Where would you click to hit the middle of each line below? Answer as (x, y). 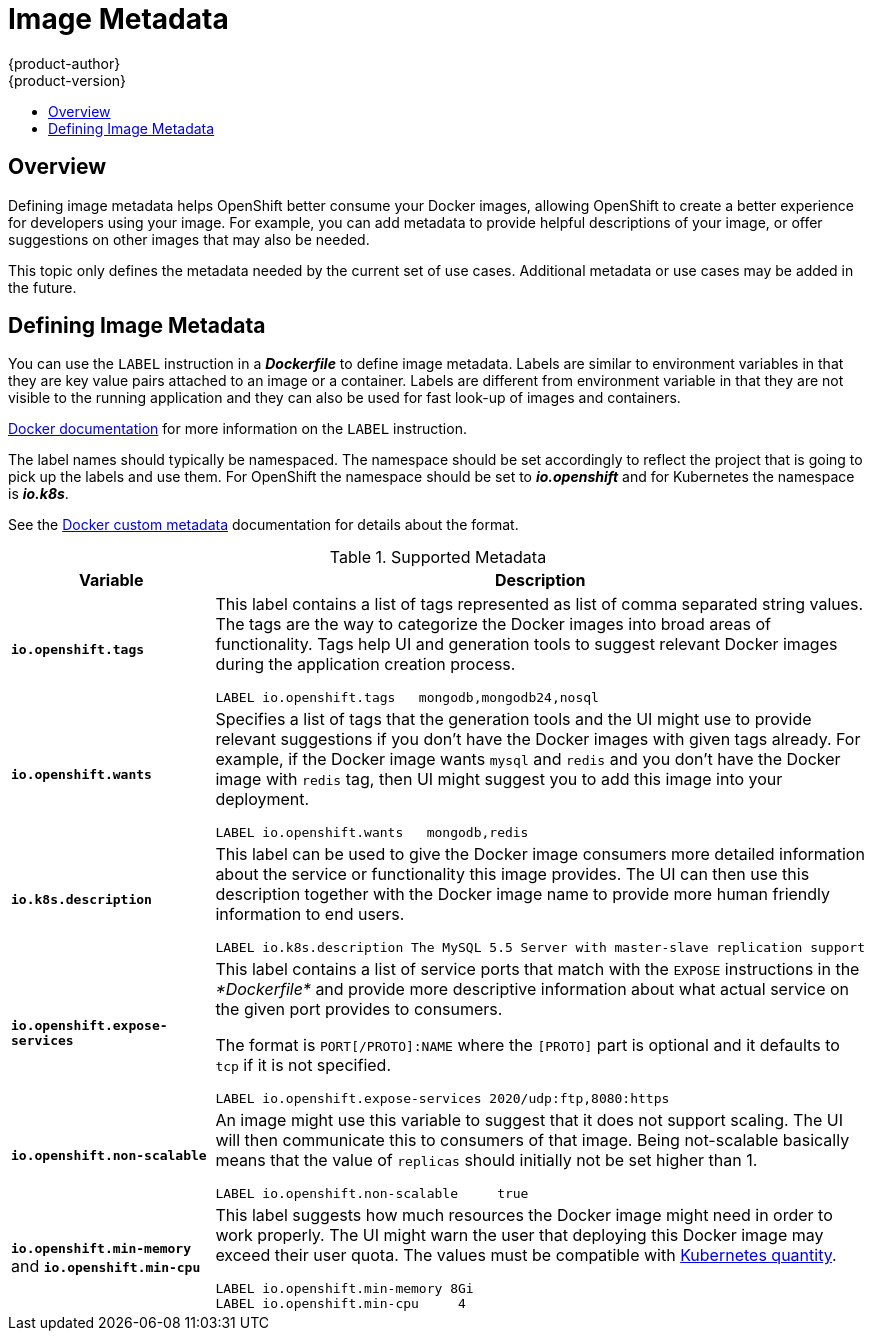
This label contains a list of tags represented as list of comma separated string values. (539, 604)
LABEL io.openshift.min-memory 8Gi (344, 1289)
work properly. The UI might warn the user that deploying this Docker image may (519, 1235)
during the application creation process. (365, 664)
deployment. (262, 799)
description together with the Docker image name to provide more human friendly (523, 894)
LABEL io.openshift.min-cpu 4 (340, 1304)
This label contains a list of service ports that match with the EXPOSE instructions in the (537, 969)
